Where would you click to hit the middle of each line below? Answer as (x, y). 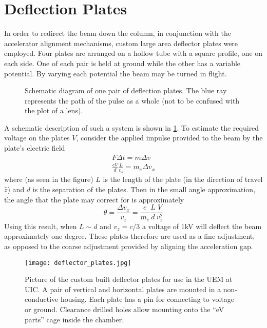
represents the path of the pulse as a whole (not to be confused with (132, 100)
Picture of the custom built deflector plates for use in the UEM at (129, 279)
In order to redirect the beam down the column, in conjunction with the (118, 33)
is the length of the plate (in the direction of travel (183, 179)
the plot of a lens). (54, 110)
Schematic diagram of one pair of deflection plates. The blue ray (126, 90)
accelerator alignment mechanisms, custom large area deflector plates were (121, 43)
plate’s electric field (35, 148)
